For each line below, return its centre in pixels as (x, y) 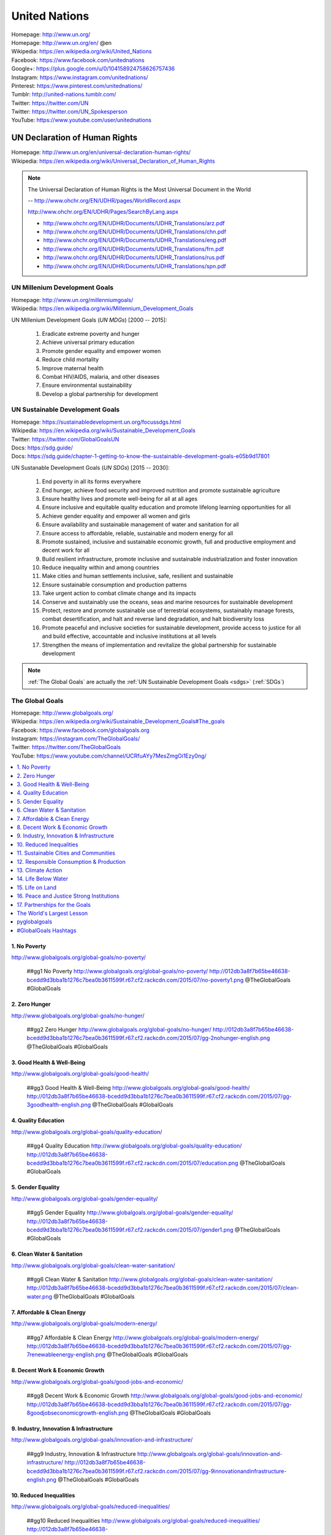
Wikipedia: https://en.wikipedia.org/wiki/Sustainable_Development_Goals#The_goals (118, 721)
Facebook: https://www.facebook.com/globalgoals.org (80, 730)
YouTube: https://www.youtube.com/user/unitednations (81, 120)
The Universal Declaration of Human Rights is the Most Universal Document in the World (139, 189)
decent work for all (66, 550)
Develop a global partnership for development (100, 394)
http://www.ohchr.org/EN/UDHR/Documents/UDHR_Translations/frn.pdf (134, 249)
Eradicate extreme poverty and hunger (91, 333)
